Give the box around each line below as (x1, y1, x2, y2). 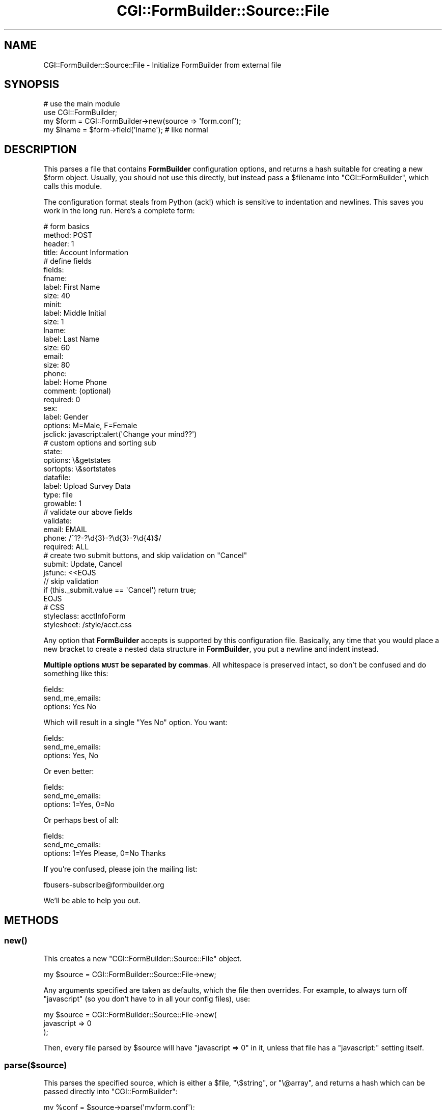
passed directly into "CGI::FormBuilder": (43, 1087, 178, 1096)
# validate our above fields (43, 508, 132, 517)
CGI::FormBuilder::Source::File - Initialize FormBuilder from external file (43, 60, 282, 69)
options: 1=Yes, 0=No (43, 800, 115, 809)
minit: (43, 300, 62, 309)
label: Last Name (43, 335, 100, 344)
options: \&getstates (43, 456, 111, 465)
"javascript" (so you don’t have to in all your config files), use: (43, 994, 250, 1003)
